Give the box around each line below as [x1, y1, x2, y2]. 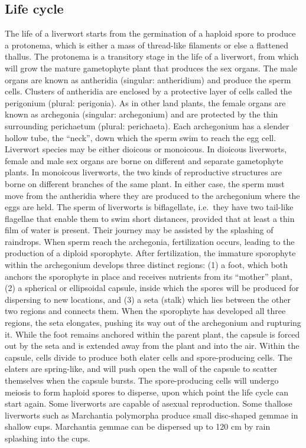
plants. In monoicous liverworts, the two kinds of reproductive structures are [5, 166, 282, 178]
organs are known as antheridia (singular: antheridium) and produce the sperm [5, 73, 291, 86]
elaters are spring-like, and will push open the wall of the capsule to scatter [5, 362, 278, 375]
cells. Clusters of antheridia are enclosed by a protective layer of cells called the [5, 85, 292, 97]
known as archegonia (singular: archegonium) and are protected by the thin [5, 108, 278, 120]
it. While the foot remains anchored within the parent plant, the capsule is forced [5, 328, 300, 340]
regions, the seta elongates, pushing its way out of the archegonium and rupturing [5, 316, 301, 329]
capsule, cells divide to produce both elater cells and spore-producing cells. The [5, 351, 292, 363]
